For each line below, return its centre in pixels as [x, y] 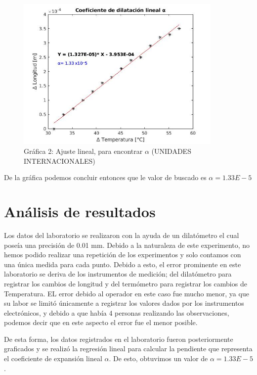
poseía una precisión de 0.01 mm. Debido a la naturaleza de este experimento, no [127, 245]
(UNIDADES [171, 151]
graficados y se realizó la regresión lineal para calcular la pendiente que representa [128, 349]
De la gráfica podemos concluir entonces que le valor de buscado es [105, 177]
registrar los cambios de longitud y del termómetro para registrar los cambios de [126, 283]
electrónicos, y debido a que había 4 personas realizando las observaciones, [117, 312]
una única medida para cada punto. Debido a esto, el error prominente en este [123, 264]
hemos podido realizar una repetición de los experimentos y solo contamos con [123, 255]
